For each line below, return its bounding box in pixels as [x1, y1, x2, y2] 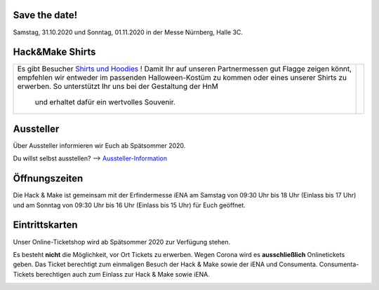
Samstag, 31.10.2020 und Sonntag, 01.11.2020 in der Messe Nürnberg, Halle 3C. [13, 28, 244, 36]
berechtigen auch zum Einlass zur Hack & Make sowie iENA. [35, 270, 211, 278]
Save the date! [13, 9, 78, 21]
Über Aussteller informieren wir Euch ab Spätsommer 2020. [13, 141, 186, 150]
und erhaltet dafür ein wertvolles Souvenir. [34, 97, 175, 107]
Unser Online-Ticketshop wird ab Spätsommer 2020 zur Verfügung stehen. [13, 237, 231, 246]
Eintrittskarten [13, 219, 78, 231]
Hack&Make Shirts [13, 46, 96, 58]
